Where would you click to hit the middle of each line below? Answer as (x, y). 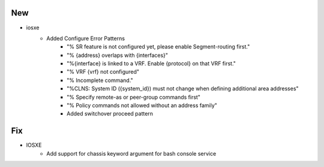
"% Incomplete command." (100, 80)
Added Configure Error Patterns (86, 38)
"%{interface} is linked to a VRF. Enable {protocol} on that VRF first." (151, 63)
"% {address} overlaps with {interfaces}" (117, 55)
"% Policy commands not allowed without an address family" (142, 105)
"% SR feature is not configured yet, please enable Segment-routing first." (158, 47)
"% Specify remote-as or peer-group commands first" (134, 97)
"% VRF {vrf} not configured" (103, 72)
